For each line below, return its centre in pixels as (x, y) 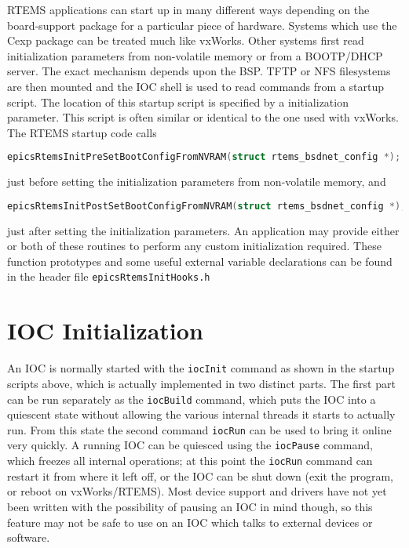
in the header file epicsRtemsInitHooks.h (109, 276)
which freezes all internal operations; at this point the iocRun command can (190, 461)
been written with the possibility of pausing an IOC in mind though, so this (190, 506)
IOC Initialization (105, 330)
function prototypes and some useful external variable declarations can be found (200, 261)
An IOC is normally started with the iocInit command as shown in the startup (201, 368)
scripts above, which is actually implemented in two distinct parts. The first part (201, 383)
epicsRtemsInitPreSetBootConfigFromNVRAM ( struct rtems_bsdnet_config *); (204, 157)
